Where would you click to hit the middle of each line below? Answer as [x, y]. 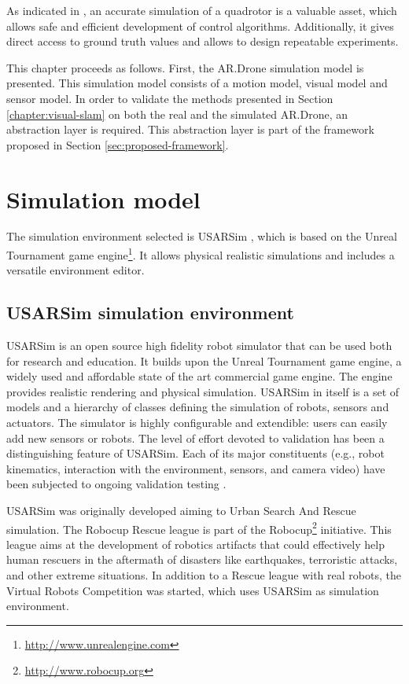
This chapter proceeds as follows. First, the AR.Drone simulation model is [185, 67]
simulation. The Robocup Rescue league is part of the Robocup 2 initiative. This [199, 528]
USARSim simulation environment [150, 313]
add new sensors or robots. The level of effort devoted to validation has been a [195, 438]
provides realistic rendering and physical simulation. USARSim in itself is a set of [203, 391]
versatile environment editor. [76, 270]
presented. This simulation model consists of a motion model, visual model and [197, 83]
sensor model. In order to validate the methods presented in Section [170, 98]
